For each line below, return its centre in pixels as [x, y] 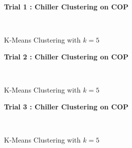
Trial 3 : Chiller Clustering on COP [66, 106]
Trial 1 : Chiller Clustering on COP [66, 6]
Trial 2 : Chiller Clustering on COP [66, 56]
